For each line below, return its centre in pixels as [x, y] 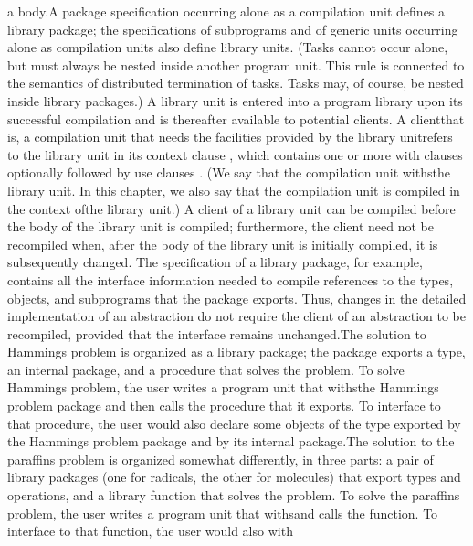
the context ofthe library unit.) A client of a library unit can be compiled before [231, 208]
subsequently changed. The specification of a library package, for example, [215, 262]
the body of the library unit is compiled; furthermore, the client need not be [221, 226]
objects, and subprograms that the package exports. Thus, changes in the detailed [237, 298]
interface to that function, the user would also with [150, 531]
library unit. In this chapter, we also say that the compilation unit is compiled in [234, 190]
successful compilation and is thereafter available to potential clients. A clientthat [236, 118]
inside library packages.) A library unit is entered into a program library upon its [235, 100]
